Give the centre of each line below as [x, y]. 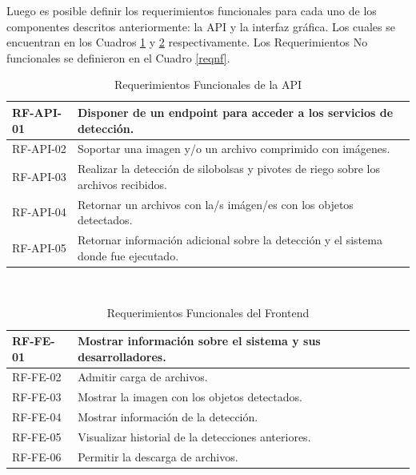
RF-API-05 [39, 247]
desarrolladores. [122, 356]
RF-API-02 [39, 149]
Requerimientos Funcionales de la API [208, 85]
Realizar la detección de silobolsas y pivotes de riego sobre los [229, 169]
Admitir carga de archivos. [143, 377]
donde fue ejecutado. [128, 255]
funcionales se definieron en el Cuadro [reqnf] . [118, 57]
